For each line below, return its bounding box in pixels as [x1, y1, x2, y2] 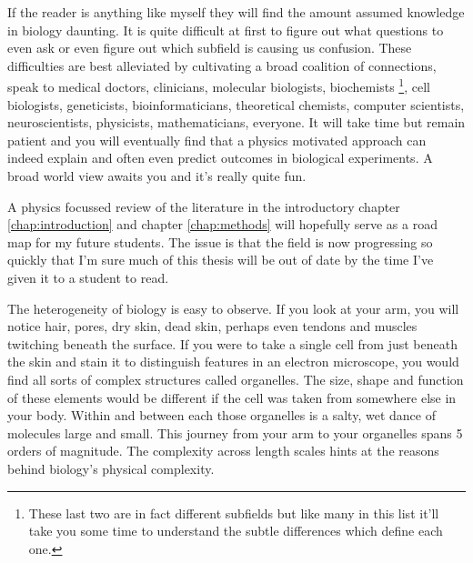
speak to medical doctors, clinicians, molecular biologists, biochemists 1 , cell [7, 75, 430, 96]
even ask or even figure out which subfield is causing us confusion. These [7, 38, 412, 57]
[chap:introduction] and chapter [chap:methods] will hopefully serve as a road [7, 215, 438, 234]
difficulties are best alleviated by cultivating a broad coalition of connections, [7, 55, 437, 75]
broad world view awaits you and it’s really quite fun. [7, 166, 307, 185]
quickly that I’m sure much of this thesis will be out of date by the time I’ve [7, 250, 434, 269]
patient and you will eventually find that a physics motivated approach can [7, 130, 427, 149]
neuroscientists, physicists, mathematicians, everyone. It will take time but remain [7, 113, 466, 132]
